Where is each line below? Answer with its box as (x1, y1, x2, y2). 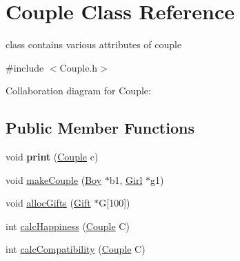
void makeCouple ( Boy (6, 172, 102, 187)
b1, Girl (109, 172, 143, 187)
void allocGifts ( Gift (6, 196, 91, 210)
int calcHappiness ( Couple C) (6, 218, 130, 233)
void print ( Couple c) (6, 149, 99, 164)
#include (6, 60, 44, 74)
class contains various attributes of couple (6, 37, 182, 52)
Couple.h (59, 60, 98, 74)
